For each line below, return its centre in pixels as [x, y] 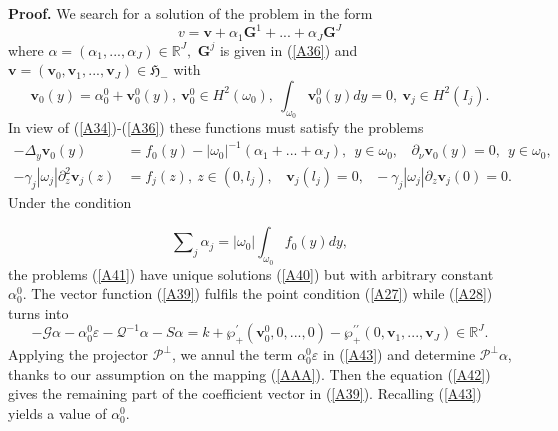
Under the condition [70, 201]
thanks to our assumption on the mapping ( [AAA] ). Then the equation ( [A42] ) [249, 373]
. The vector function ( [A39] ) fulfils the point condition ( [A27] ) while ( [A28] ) [257, 293]
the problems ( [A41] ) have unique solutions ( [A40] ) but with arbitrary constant [251, 273]
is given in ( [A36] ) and [288, 49]
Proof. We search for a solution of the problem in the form [190, 13]
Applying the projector [78, 354]
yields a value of [57, 413]
